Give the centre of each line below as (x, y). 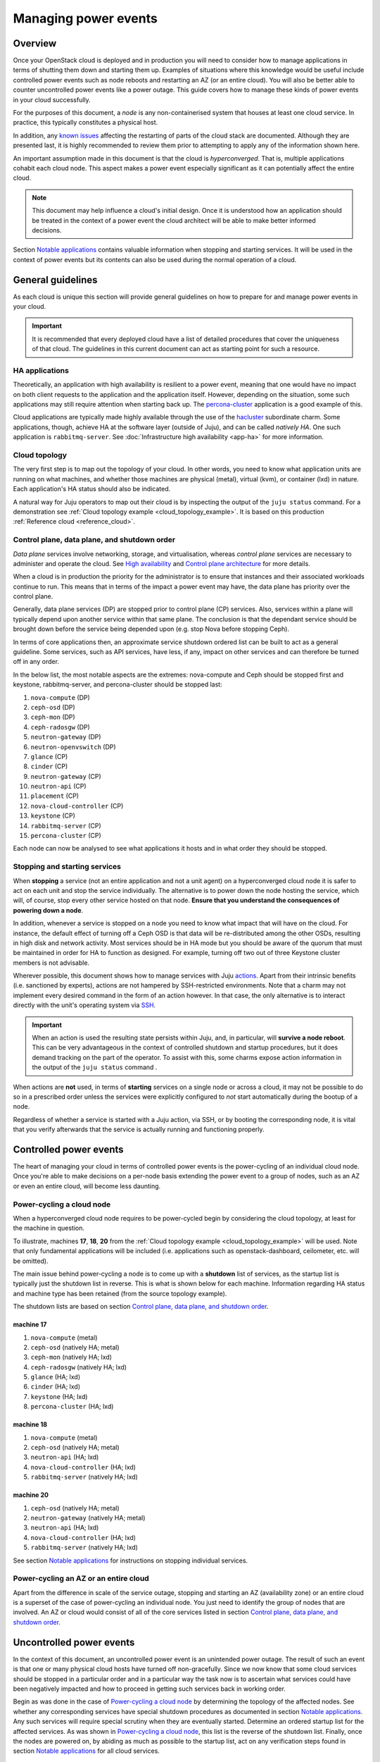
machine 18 (30, 1424)
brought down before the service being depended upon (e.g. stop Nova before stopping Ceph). (151, 629)
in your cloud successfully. (52, 99)
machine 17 (30, 1324)
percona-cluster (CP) (66, 836)
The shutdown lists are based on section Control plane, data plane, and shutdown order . (141, 1307)
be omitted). (31, 1261)
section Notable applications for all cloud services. (86, 1751)
